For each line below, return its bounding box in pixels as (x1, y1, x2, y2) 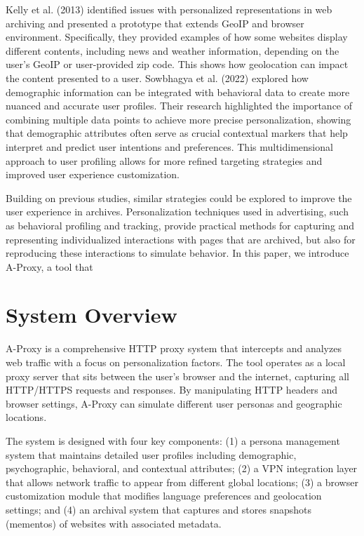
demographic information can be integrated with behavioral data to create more (6, 84, 350, 99)
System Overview (6, 300, 177, 329)
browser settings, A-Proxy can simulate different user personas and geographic (6, 396, 342, 410)
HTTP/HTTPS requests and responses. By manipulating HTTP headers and (6, 382, 338, 397)
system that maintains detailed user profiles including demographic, (6, 447, 297, 462)
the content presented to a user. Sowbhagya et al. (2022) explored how (6, 70, 309, 85)
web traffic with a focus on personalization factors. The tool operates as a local (6, 355, 346, 369)
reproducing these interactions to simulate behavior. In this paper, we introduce (6, 246, 349, 260)
